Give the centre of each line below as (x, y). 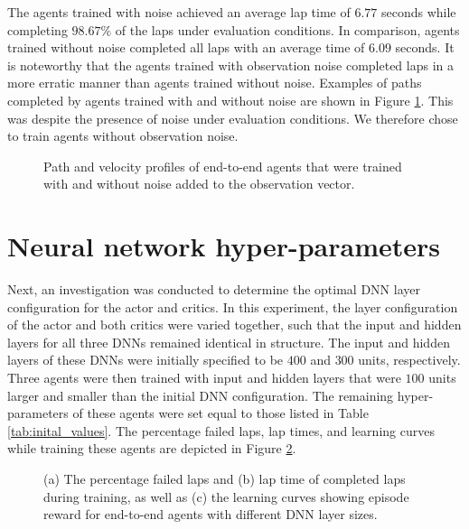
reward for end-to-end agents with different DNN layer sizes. (211, 514)
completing (38, 29)
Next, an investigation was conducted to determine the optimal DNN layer (214, 289)
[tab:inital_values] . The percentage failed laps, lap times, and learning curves (221, 430)
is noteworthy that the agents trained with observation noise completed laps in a (230, 65)
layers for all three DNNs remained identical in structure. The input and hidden (229, 342)
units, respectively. (409, 360)
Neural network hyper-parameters (224, 246)
